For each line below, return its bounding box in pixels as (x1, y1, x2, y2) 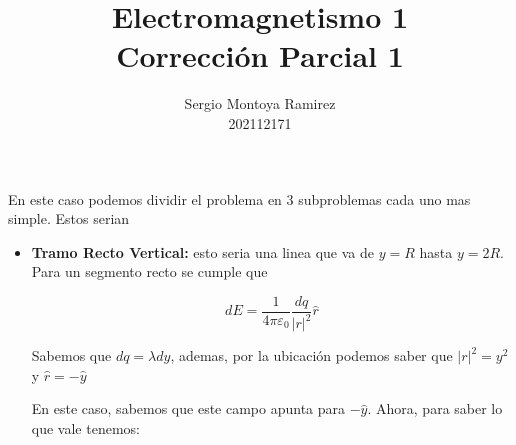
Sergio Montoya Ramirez (184, 93, 336, 114)
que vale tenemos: (31, 418, 140, 439)
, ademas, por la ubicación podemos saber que (170, 345, 453, 366)
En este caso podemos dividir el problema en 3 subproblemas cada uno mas (8, 188, 471, 209)
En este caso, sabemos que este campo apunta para (31, 398, 346, 419)
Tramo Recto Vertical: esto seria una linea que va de (31, 241, 374, 262)
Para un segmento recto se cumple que (31, 261, 268, 282)
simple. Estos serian (8, 208, 130, 229)
